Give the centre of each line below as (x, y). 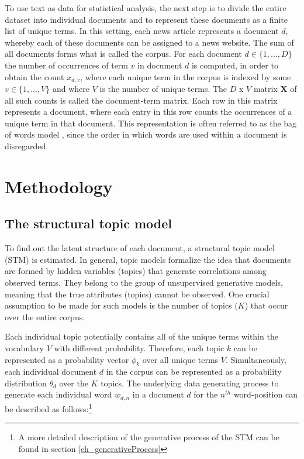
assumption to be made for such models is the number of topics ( (121, 305)
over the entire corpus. (45, 316)
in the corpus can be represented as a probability (194, 371)
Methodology (59, 186)
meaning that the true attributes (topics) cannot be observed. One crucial (137, 294)
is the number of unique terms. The (163, 89)
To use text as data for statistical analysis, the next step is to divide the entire (146, 8)
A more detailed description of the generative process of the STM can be (149, 437)
